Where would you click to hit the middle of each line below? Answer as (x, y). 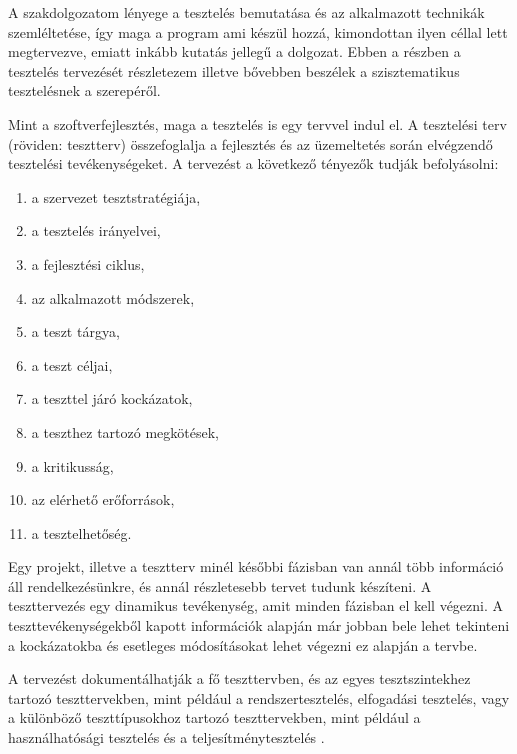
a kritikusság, (72, 465)
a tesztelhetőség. (81, 532)
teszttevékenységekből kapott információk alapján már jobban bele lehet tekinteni (259, 625)
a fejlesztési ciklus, (88, 263)
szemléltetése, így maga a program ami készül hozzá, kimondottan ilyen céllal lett (258, 31)
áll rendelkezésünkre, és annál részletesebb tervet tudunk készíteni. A (220, 585)
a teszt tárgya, (75, 331)
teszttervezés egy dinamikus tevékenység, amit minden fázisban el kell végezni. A (256, 605)
